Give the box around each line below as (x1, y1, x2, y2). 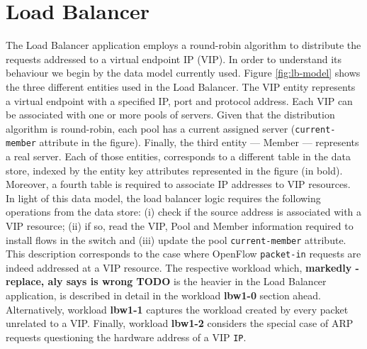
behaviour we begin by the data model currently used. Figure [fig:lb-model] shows (6, 65, 361, 80)
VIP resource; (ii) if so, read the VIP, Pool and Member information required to (6, 218, 354, 233)
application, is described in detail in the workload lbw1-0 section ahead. (6, 288, 322, 303)
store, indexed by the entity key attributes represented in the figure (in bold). (6, 162, 343, 177)
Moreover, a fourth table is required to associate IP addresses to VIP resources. (6, 177, 351, 192)
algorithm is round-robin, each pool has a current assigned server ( (6, 121, 295, 135)
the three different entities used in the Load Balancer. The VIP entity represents (6, 79, 356, 94)
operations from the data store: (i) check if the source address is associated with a (6, 204, 362, 219)
